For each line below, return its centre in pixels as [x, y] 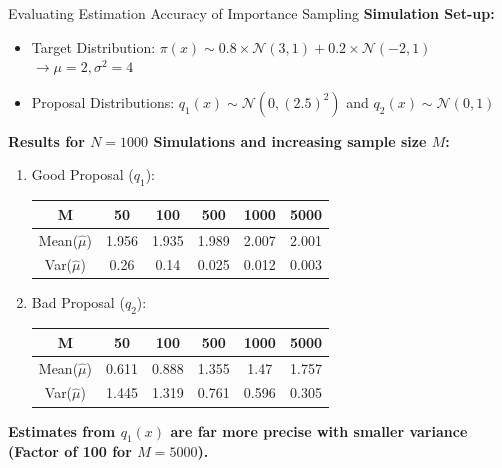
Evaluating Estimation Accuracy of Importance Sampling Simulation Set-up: [251, 13]
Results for [46, 140]
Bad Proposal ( [78, 302]
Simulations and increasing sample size [290, 140]
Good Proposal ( [82, 174]
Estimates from [62, 430]
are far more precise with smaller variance [319, 430]
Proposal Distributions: [103, 101]
